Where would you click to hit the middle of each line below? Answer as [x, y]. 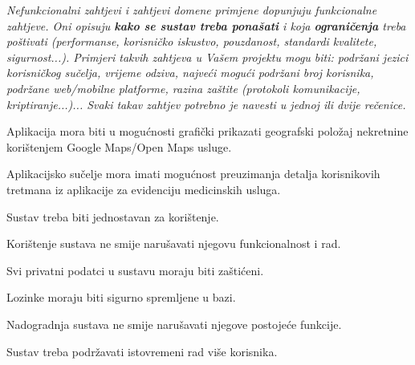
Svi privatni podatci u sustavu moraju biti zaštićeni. [135, 270]
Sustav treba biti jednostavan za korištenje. [113, 216]
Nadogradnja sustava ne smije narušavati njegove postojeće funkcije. [174, 324]
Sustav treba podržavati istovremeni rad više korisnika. [142, 351]
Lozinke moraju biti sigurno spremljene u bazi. [121, 297]
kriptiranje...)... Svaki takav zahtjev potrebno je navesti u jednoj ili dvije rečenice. [206, 104]
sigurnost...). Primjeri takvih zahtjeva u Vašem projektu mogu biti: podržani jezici [207, 57]
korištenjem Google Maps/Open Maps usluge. [119, 146]
